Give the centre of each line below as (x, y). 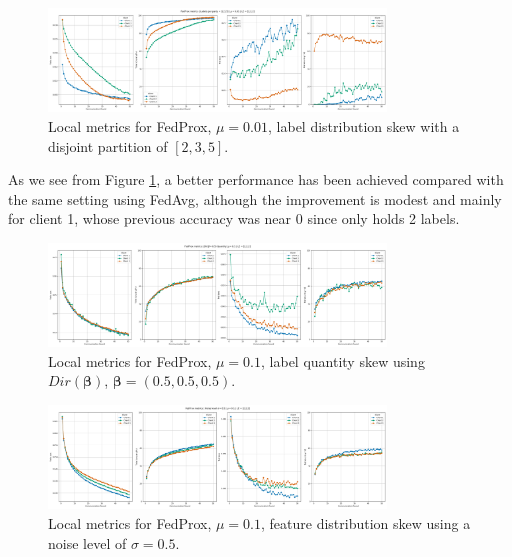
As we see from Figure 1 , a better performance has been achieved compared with (256, 179)
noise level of (87, 542)
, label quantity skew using (343, 360)
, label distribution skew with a (364, 125)
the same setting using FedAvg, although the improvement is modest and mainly (255, 198)
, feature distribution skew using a (366, 522)
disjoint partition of (108, 145)
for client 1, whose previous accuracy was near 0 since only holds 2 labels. (234, 218)
